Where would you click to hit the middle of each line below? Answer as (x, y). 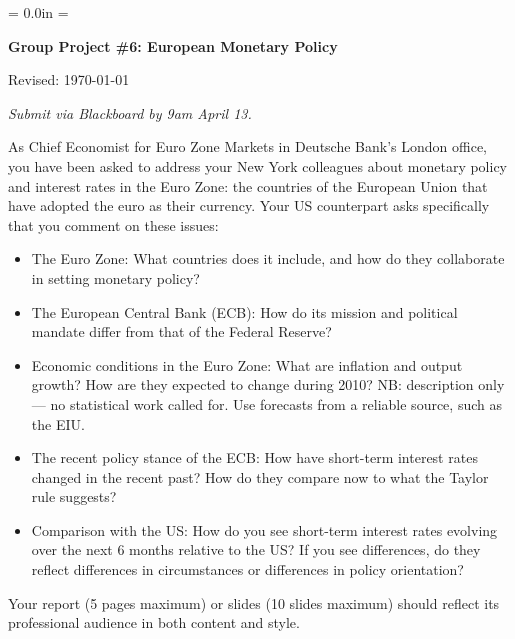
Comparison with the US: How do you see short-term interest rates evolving (264, 529)
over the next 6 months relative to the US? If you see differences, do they (256, 549)
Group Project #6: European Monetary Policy (173, 45)
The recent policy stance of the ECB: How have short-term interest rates (254, 457)
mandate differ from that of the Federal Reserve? (181, 331)
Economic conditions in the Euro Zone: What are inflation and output (247, 364)
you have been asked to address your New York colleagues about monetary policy (257, 165)
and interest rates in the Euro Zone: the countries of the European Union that (248, 185)
